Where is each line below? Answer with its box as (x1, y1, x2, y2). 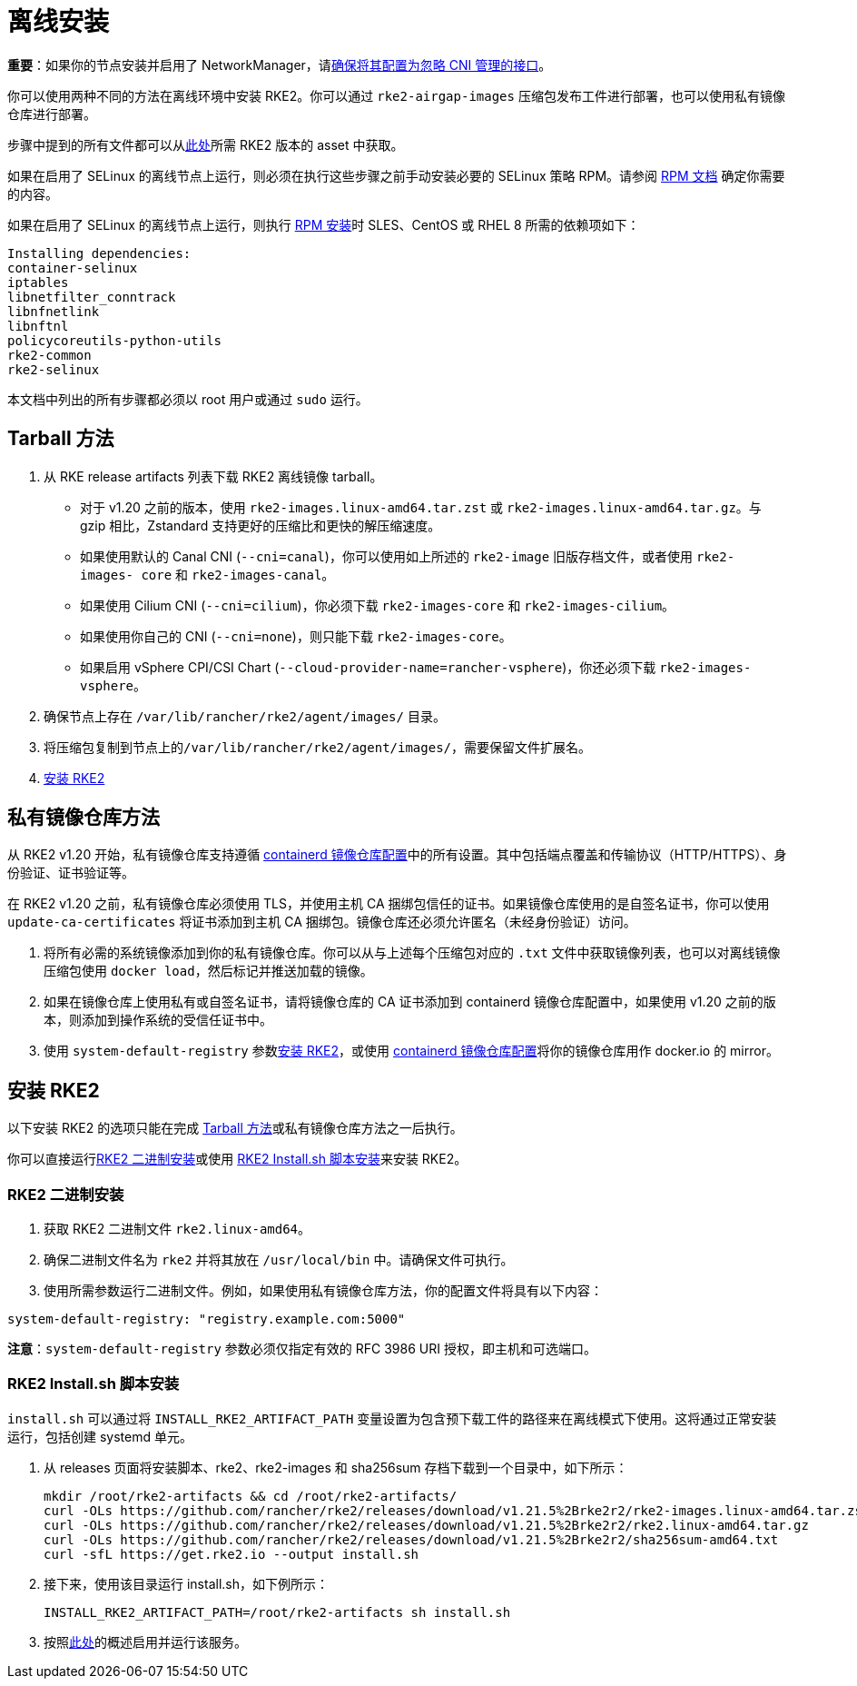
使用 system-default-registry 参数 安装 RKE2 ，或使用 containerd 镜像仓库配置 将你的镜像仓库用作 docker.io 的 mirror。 (44, 1043, 779, 1059)
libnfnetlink (7, 303, 100, 319)
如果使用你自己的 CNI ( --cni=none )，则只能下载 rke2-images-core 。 (80, 628, 512, 644)
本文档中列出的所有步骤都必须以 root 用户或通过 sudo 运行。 (7, 391, 369, 407)
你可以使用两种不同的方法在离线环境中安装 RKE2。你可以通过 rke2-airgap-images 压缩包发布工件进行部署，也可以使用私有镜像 (7, 87, 785, 104)
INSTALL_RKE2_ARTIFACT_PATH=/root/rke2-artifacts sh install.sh (44, 1604, 511, 1620)
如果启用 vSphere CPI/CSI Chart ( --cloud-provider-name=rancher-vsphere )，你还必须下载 (80, 659, 656, 675)
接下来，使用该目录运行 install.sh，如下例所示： (44, 1575, 329, 1592)
